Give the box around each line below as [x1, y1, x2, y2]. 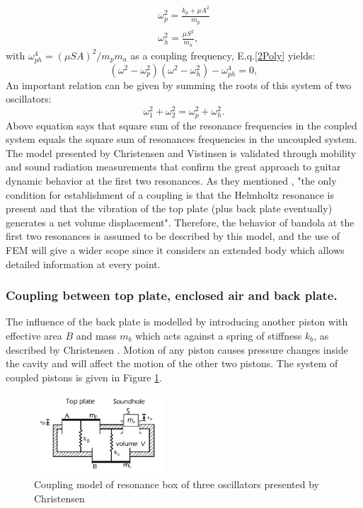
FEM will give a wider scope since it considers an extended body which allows [6, 242, 345, 257]
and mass [76, 328, 117, 342]
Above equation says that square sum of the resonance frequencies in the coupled [6, 117, 357, 132]
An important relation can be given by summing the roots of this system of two [6, 77, 352, 92]
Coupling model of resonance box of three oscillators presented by [34, 477, 319, 492]
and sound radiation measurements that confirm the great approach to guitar [6, 159, 341, 174]
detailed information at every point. [6, 256, 161, 271]
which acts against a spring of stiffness [135, 328, 302, 342]
